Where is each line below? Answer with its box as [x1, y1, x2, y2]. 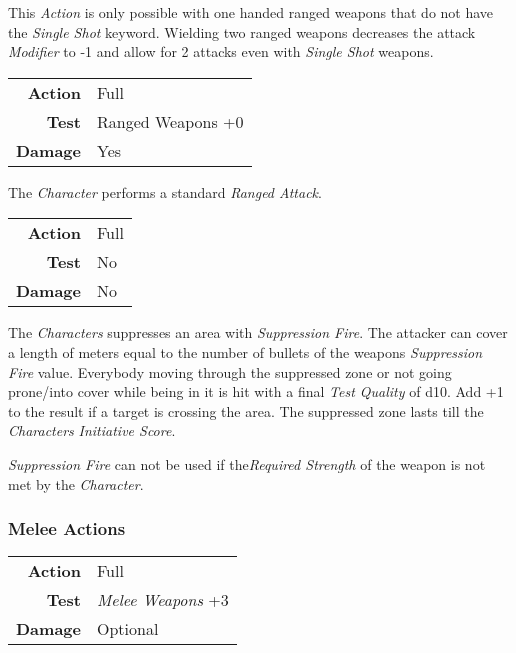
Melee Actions [8, 516, 126, 541]
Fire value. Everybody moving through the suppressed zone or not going [8, 361, 452, 382]
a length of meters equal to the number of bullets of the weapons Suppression [8, 341, 483, 362]
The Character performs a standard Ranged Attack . [8, 181, 322, 202]
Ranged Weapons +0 [96, 109, 244, 133]
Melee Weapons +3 [96, 588, 229, 612]
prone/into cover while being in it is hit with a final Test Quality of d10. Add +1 [8, 381, 504, 402]
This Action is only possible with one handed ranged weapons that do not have [8, 2, 494, 22]
